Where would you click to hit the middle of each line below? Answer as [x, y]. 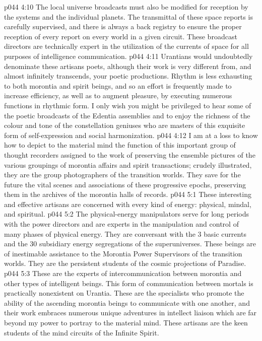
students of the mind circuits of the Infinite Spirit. [82, 332]
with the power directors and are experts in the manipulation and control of [121, 224]
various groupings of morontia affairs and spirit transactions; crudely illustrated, [128, 164]
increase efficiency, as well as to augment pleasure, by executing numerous [118, 95]
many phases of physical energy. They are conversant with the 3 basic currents [125, 233]
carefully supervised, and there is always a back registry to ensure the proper [123, 26]
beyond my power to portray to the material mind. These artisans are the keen [126, 322]
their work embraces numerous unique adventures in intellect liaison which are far [130, 313]
